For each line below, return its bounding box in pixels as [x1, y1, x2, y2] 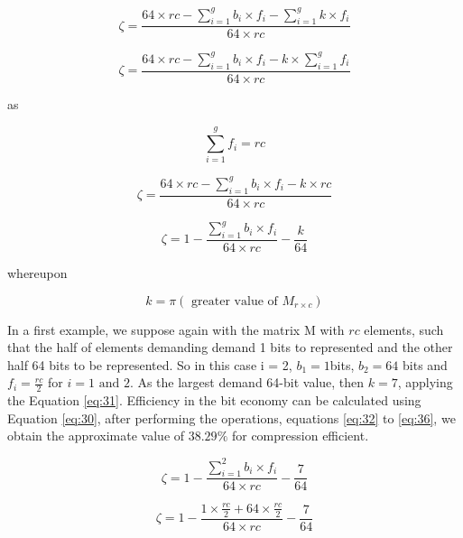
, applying [397, 373, 453, 392]
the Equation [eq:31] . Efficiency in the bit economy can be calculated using [7, 391, 421, 410]
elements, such [364, 320, 444, 339]
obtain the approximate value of [7, 426, 185, 445]
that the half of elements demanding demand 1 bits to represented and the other [7, 338, 453, 357]
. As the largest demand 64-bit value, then [129, 373, 365, 392]
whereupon [7, 264, 68, 283]
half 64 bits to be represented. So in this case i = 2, [7, 355, 292, 374]
